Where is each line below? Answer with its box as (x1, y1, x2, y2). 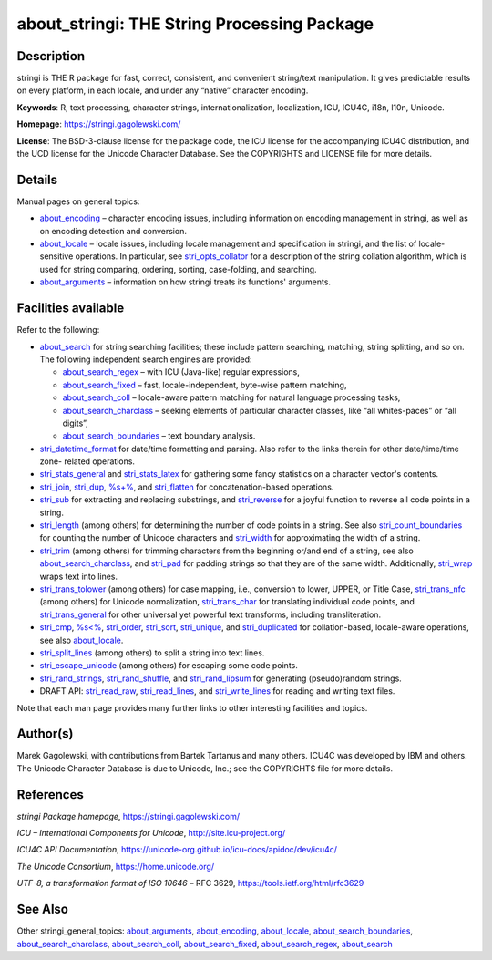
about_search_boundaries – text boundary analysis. (62, 430, 256, 441)
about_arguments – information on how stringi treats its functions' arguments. (39, 276, 332, 287)
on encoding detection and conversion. (39, 225, 187, 236)
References (16, 787, 84, 802)
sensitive (39, 251, 74, 262)
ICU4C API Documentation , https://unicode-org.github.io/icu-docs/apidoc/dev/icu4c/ (16, 844, 337, 855)
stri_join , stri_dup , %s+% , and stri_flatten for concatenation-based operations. (39, 481, 334, 492)
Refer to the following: (16, 325, 100, 335)
